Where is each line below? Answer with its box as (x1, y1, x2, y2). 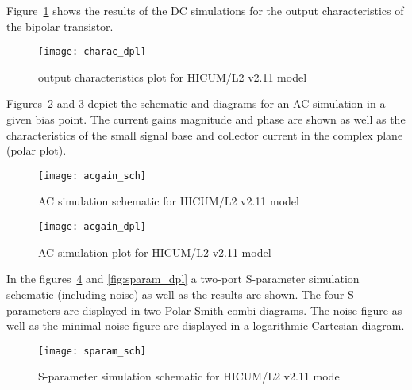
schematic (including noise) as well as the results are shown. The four (6, 285, 345, 302)
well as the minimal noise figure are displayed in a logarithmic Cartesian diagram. (6, 317, 405, 334)
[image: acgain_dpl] (38, 221, 147, 233)
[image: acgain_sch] (38, 170, 147, 182)
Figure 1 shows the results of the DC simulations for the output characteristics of (6, 2, 404, 18)
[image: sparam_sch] (38, 345, 147, 357)
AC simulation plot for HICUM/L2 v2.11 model (38, 243, 271, 260)
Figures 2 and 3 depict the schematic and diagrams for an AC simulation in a (6, 95, 386, 112)
